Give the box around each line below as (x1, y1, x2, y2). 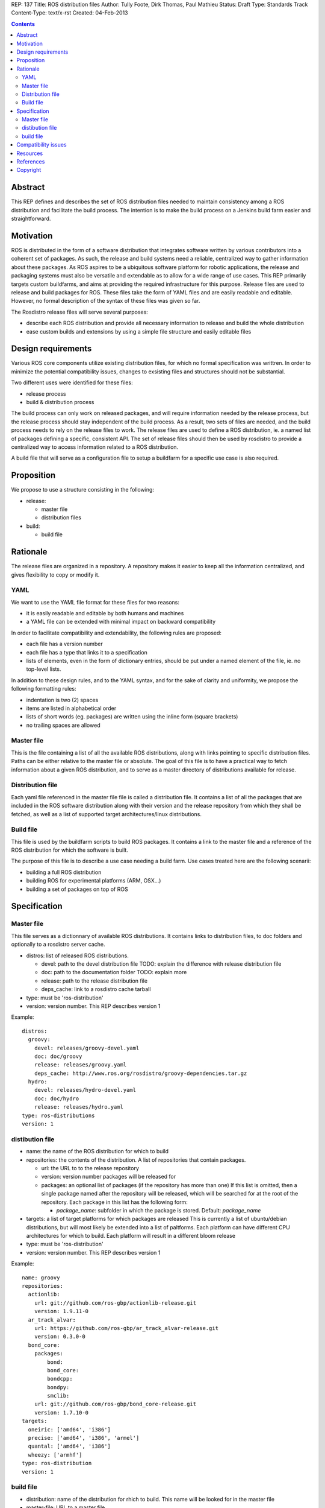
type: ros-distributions (22, 1112, 95, 1119)
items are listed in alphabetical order (26, 705, 117, 712)
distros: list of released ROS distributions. (26, 952, 129, 959)
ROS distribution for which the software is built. (11, 846, 129, 854)
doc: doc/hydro (34, 1095, 79, 1102)
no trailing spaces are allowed (26, 721, 101, 729)
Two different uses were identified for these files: (11, 379, 133, 386)
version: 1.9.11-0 (34, 1308, 89, 1315)
